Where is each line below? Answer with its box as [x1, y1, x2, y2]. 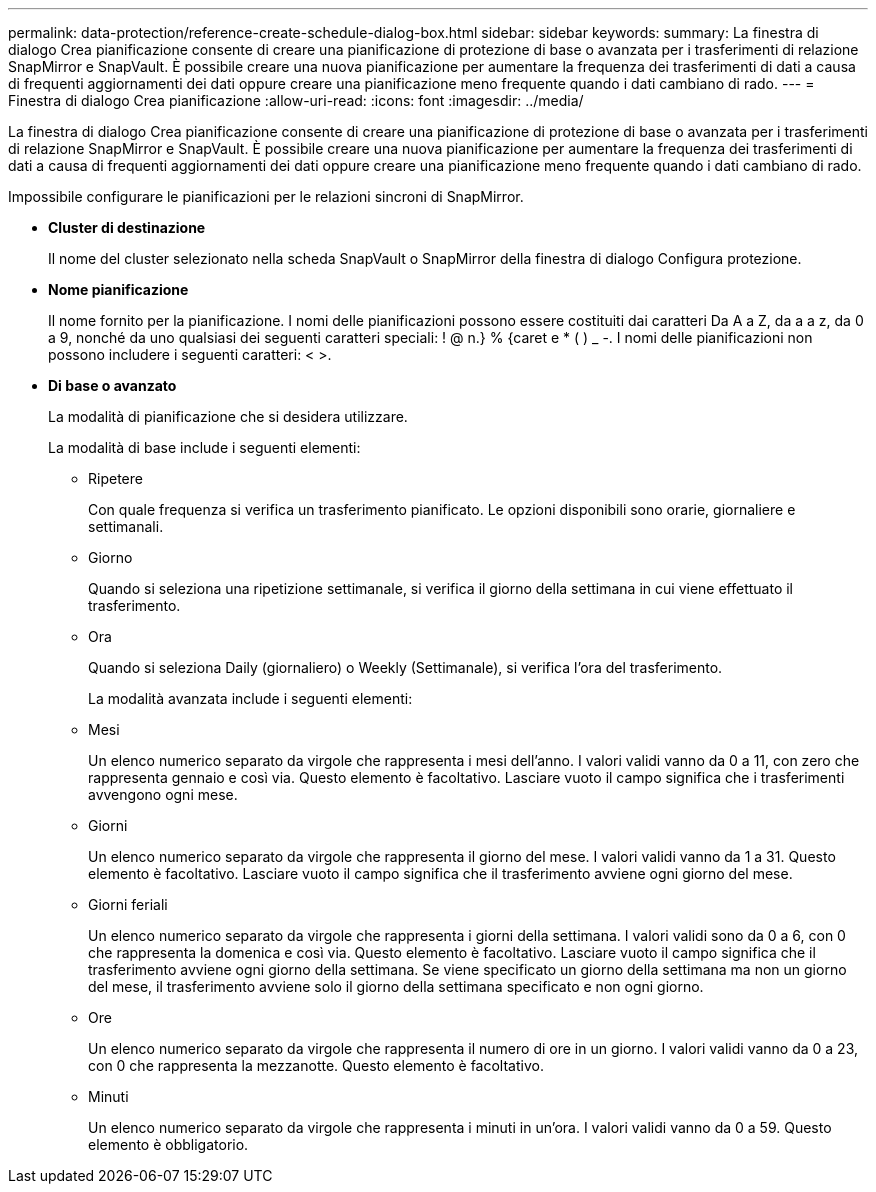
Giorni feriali [88, 896, 168, 913]
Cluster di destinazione [48, 219, 206, 236]
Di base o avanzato [48, 377, 177, 394]
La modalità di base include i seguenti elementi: [48, 439, 361, 456]
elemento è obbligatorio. [88, 1136, 249, 1153]
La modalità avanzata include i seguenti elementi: [88, 690, 413, 707]
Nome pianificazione [48, 281, 189, 298]
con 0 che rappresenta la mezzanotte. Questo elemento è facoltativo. [88, 1057, 544, 1074]
